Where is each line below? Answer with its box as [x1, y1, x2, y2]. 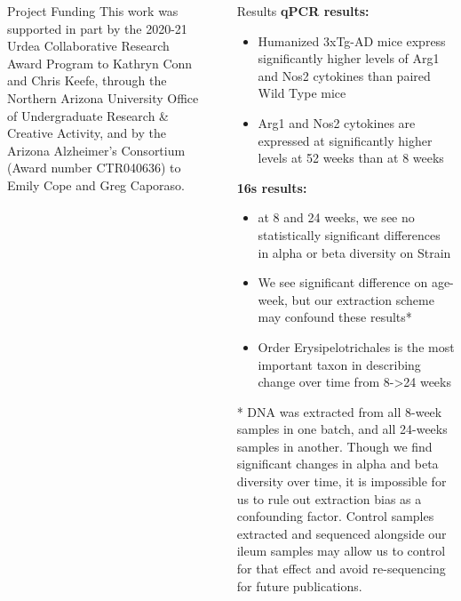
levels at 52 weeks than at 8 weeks [258, 148, 444, 167]
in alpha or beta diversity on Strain [258, 243, 451, 261]
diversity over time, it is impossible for [236, 472, 447, 491]
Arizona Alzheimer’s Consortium [7, 140, 186, 159]
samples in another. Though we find [236, 437, 433, 455]
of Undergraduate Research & [7, 106, 169, 124]
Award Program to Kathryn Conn [7, 53, 193, 72]
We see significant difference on [258, 273, 428, 292]
